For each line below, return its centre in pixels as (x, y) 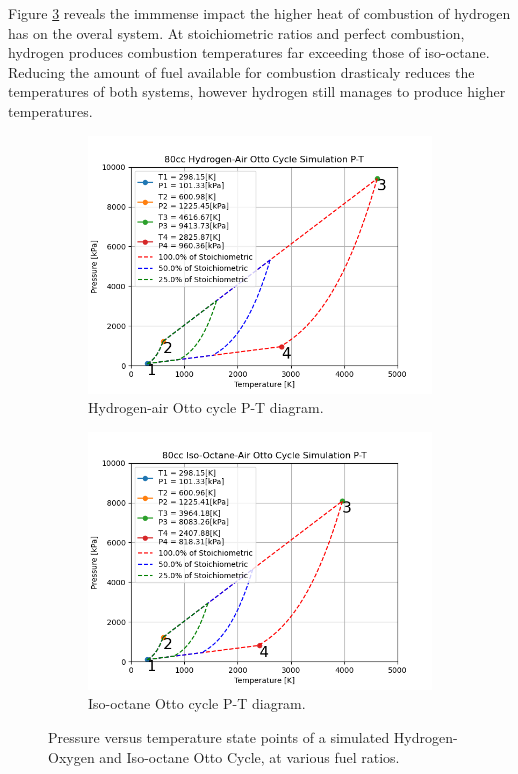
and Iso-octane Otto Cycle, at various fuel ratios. (249, 756)
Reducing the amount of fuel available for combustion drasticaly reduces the (241, 71)
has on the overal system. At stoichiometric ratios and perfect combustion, (236, 32)
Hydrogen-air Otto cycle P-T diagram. (206, 407)
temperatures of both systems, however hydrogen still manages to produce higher (257, 91)
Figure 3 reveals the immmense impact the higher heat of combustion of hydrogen (259, 13)
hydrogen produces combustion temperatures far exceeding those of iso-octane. (249, 52)
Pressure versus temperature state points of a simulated (219, 736)
